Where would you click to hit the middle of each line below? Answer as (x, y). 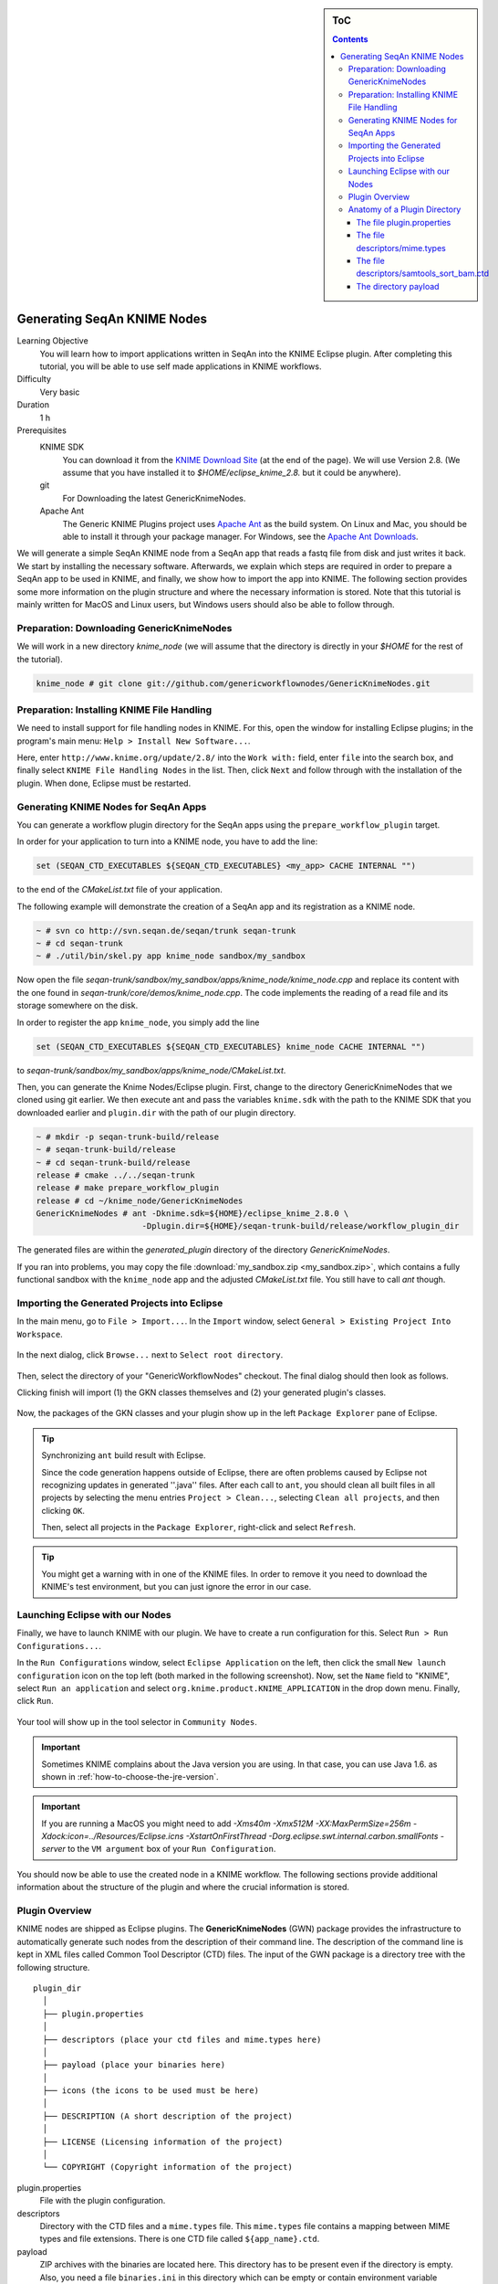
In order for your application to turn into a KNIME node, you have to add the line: (167, 841)
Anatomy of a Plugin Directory (405, 209)
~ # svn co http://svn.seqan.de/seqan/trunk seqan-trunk (166, 931)
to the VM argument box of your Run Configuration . (171, 1849)
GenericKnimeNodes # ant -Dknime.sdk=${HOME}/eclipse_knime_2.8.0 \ (192, 1214)
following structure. (53, 1967)
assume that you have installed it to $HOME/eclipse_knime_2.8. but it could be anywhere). (232, 473)
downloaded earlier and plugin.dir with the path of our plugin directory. (156, 1112)
